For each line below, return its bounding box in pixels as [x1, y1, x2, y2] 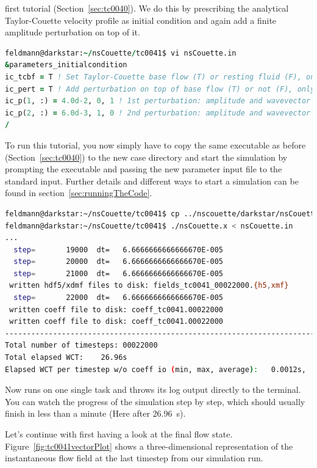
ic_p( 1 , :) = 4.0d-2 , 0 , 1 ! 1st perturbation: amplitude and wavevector [5, 97, 311, 106]
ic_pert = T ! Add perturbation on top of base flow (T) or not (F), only [5, 84, 315, 93]
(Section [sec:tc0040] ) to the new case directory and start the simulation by [5, 150, 288, 163]
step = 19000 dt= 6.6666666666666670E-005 [13, 245, 223, 254]
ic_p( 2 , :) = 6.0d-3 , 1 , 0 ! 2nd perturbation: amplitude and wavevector [5, 108, 311, 117]
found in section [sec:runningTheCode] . [5, 186, 152, 199]
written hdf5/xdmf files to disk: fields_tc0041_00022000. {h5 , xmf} [9, 281, 289, 290]
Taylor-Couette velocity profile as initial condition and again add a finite [5, 13, 277, 26]
